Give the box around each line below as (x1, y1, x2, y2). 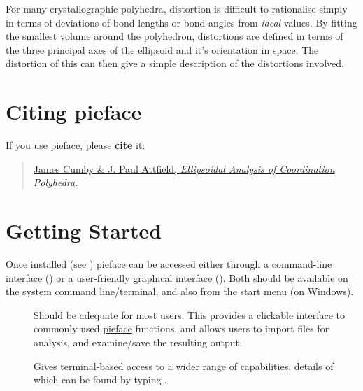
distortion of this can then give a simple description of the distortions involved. (6, 56, 344, 71)
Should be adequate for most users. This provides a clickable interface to (34, 307, 346, 322)
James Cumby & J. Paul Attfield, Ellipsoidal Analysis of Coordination (33, 161, 335, 176)
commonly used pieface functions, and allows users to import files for (34, 321, 329, 336)
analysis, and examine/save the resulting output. (34, 334, 242, 349)
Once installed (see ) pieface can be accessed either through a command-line (6, 257, 332, 271)
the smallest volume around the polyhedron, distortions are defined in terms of (6, 29, 343, 43)
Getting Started (6, 216, 162, 245)
